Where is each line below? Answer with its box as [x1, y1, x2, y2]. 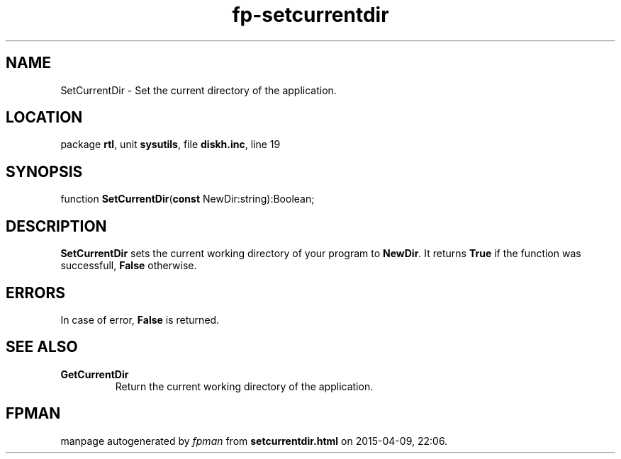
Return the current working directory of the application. [115, 380, 374, 392]
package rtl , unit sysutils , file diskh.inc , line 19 [60, 138, 281, 151]
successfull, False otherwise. [60, 259, 197, 272]
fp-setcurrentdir [232, 3, 389, 27]
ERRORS [6, 283, 66, 302]
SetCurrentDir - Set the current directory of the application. [60, 84, 337, 96]
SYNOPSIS [6, 162, 83, 181]
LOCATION [6, 108, 83, 127]
